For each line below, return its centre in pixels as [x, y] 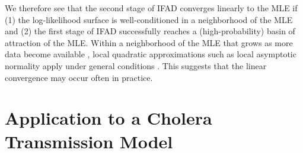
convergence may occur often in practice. [79, 77]
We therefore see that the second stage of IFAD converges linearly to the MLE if [151, 8]
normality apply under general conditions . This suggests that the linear [136, 65]
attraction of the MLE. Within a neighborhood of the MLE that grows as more [149, 42]
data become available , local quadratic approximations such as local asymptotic [151, 54]
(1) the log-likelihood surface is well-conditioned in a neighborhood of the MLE [149, 19]
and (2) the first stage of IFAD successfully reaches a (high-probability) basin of [150, 31]
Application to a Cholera [109, 118]
